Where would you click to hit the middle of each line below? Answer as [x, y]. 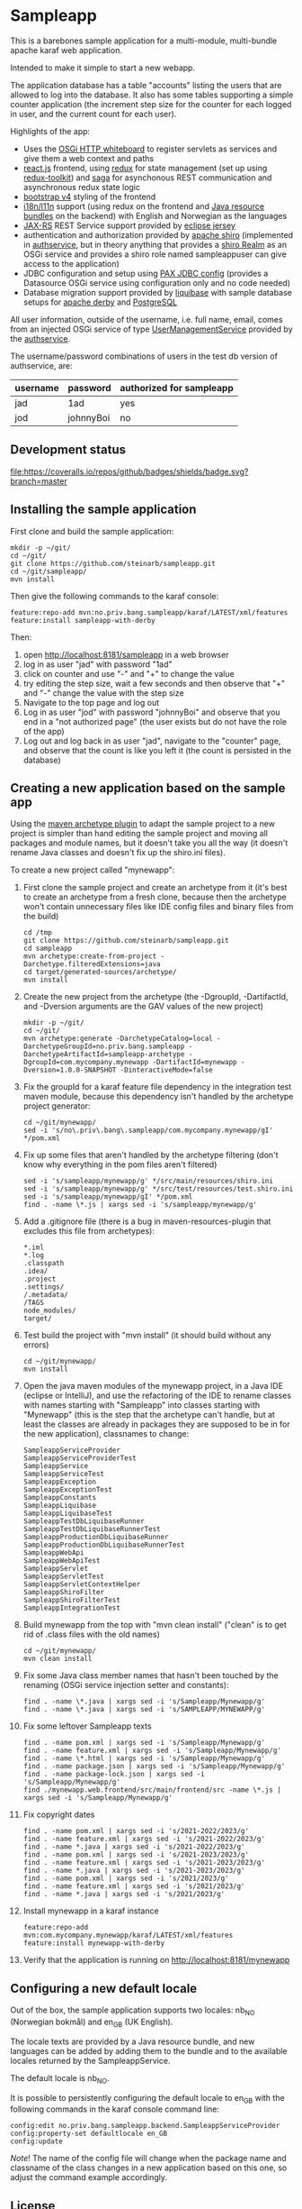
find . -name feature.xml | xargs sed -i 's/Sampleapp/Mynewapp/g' [152, 1751]
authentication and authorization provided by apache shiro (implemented [158, 234]
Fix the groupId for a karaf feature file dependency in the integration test [157, 1087]
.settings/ [44, 1287]
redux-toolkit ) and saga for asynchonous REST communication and [147, 178]
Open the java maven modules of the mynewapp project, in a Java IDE [153, 1386]
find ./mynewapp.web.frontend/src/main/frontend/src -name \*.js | [152, 1790]
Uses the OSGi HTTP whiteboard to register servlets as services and [150, 149]
